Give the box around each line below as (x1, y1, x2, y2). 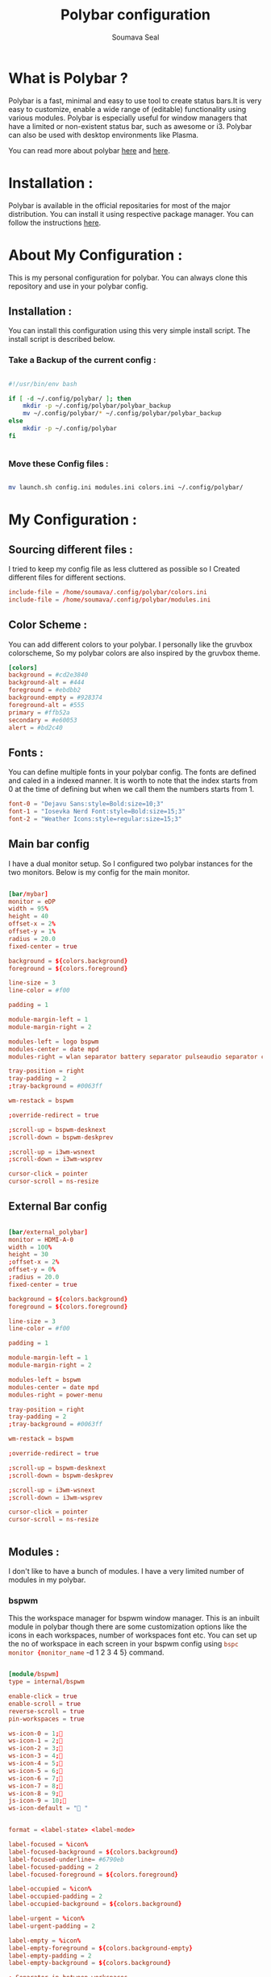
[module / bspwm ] (8, 1671, 60, 1679)
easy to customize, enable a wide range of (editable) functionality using (8, 104, 247, 114)
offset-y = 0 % (8, 1266, 56, 1274)
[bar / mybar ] (8, 889, 48, 898)
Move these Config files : (8, 458, 109, 469)
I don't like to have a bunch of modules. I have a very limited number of (8, 1567, 244, 1576)
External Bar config (8, 1200, 107, 1213)
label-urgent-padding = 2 (8, 1921, 95, 1930)
